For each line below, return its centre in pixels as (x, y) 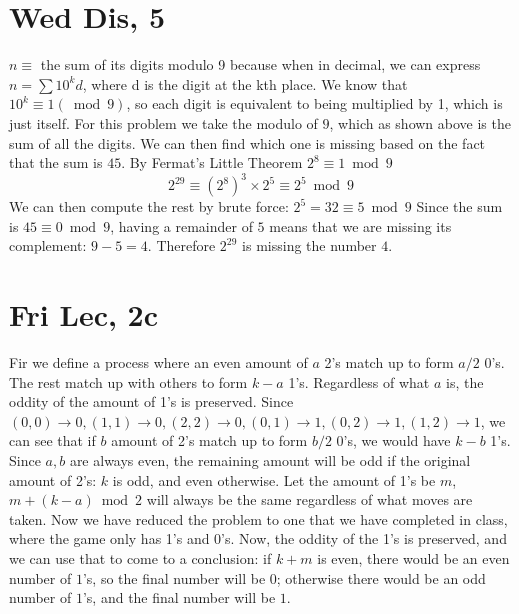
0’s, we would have (393, 440)
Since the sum (459, 206)
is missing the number (309, 245)
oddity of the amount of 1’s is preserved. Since (151, 401)
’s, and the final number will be (179, 597)
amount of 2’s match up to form (209, 440)
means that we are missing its (360, 225)
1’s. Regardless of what (359, 381)
